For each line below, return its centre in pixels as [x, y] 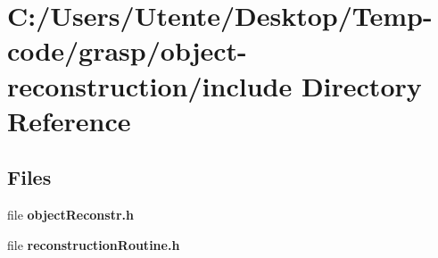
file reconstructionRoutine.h [94, 244]
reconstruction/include [150, 85]
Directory [361, 85]
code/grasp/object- [127, 50]
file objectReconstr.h [70, 215]
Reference [69, 120]
